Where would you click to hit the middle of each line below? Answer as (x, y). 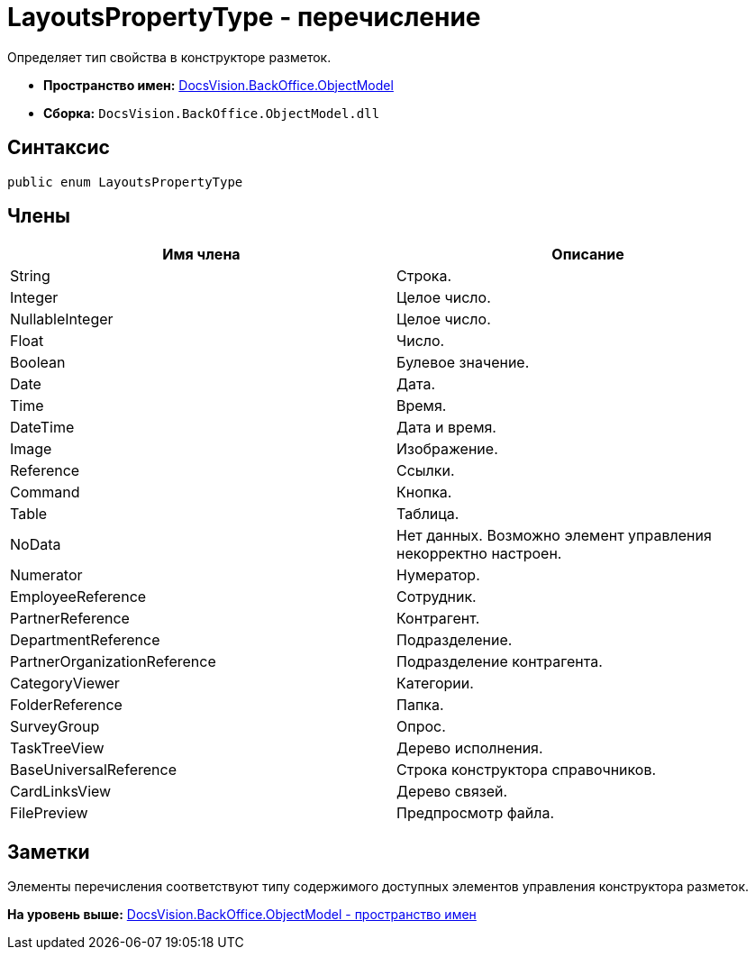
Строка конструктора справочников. (527, 770)
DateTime (42, 428)
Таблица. (428, 514)
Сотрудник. (437, 597)
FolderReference (66, 705)
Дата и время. (446, 428)
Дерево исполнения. (470, 748)
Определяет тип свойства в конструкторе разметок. (169, 57)
